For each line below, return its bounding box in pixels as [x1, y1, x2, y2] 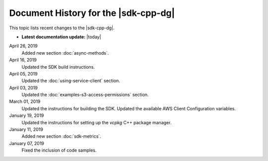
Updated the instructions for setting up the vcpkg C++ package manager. [21, 119, 172, 125]
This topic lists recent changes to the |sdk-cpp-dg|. [9, 25, 115, 31]
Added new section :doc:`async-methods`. [21, 50, 109, 56]
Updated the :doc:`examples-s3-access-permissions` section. [21, 92, 149, 98]
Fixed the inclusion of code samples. [21, 147, 97, 154]
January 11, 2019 [9, 127, 43, 133]
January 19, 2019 [9, 112, 44, 119]
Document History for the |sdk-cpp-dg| [9, 7, 175, 18]
